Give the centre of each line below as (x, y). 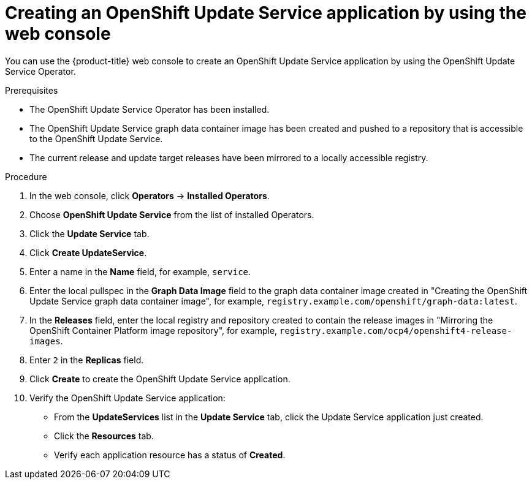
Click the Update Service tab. (89, 233)
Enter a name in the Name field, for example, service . (140, 271)
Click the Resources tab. (104, 436)
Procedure (26, 176)
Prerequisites (32, 90)
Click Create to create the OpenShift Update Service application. (160, 379)
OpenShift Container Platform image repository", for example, (154, 330)
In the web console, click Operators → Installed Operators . (150, 195)
